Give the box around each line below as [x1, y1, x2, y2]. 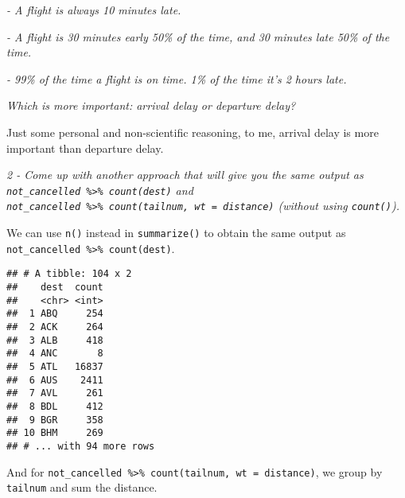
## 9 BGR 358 [6, 414, 103, 426]
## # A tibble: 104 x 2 [6, 268, 132, 280]
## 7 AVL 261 [6, 387, 103, 399]
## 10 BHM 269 [6, 427, 103, 439]
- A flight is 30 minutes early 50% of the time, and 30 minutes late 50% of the [6, 28, 390, 45]
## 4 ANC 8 [6, 348, 103, 360]
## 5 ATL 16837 [6, 360, 103, 372]
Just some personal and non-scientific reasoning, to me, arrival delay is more [6, 123, 379, 140]
